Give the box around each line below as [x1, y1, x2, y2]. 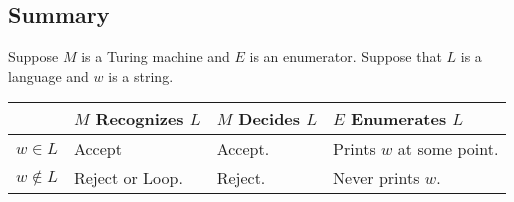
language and [8, 65, 89, 86]
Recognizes [95, 107, 184, 131]
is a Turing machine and [81, 46, 230, 67]
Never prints [333, 166, 420, 190]
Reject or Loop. [73, 166, 183, 190]
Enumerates [351, 107, 447, 131]
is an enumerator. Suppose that [249, 46, 442, 67]
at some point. [397, 137, 499, 161]
